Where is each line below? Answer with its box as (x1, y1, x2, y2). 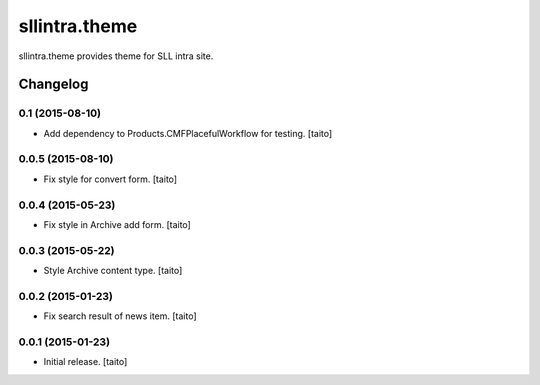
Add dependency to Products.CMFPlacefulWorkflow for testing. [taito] (43, 127, 333, 139)
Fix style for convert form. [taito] (43, 173, 178, 185)
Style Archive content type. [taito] (43, 265, 183, 277)
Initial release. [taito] (43, 356, 128, 368)
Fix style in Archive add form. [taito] (43, 218, 192, 230)
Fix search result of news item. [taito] (43, 310, 197, 322)
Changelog (18, 76, 89, 93)
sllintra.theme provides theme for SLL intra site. (18, 50, 214, 62)
